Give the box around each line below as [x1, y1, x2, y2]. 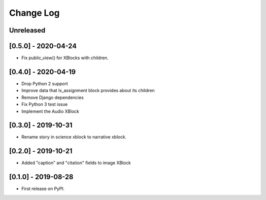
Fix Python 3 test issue [21, 101, 68, 107]
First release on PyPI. [21, 186, 65, 192]
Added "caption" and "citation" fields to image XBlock [21, 160, 131, 166]
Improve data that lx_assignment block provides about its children [21, 88, 155, 94]
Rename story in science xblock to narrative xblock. [21, 134, 127, 140]
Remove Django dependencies [21, 94, 84, 100]
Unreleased [9, 26, 46, 34]
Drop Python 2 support [21, 80, 68, 86]
